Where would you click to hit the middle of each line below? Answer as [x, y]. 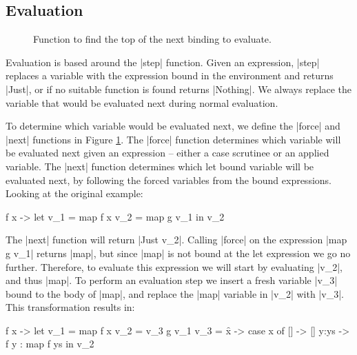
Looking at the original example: [74, 193]
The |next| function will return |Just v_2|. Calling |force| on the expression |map [176, 240]
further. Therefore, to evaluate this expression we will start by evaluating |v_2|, [174, 266]
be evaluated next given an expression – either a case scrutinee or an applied [167, 153]
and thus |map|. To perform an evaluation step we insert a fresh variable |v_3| [172, 280]
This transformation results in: [70, 307]
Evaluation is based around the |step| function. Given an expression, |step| [163, 62]
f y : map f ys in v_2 [50, 344]
